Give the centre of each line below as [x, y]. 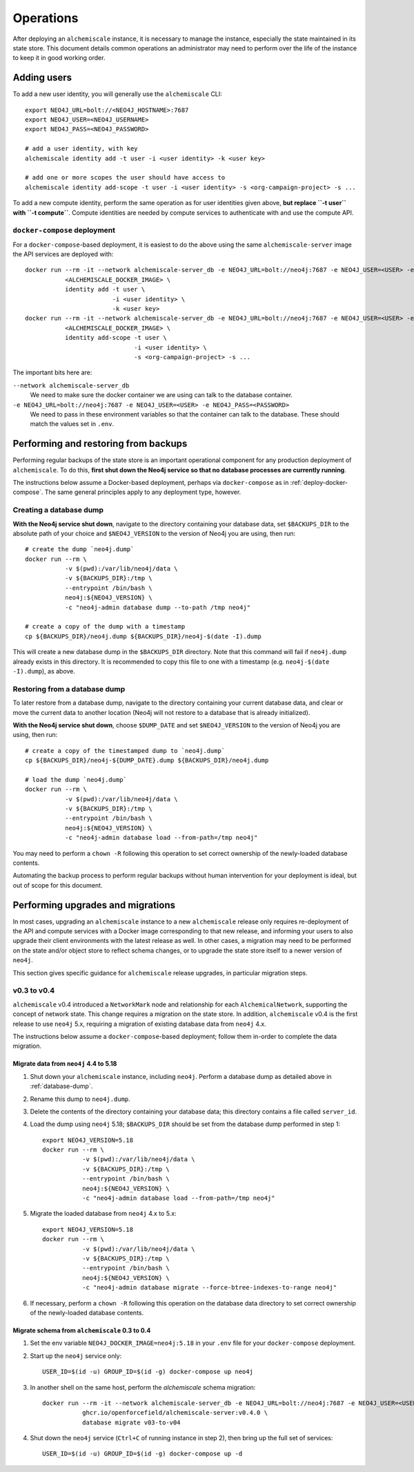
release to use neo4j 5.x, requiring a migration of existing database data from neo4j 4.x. [139, 1024]
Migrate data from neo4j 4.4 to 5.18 [65, 1064]
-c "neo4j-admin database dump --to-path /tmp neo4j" [158, 607]
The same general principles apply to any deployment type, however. [143, 492]
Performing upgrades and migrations [94, 905]
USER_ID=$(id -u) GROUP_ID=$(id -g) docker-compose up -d [142, 1454]
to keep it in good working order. [59, 58]
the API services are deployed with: [63, 254]
